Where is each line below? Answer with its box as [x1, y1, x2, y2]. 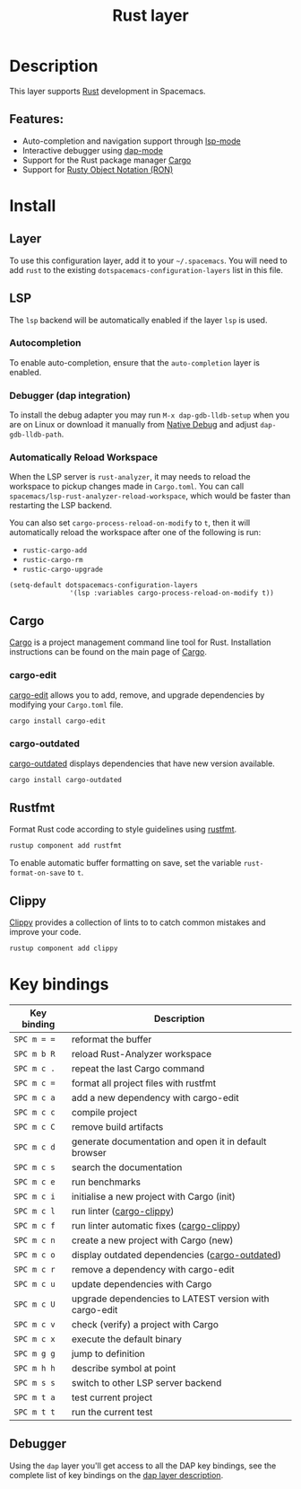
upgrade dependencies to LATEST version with [71, 1292, 270, 1305]
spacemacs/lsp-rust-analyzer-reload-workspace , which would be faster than [9, 490, 291, 501]
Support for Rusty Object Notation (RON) [21, 163, 174, 175]
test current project [71, 1391, 153, 1404]
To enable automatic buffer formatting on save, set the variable [9, 858, 242, 868]
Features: [9, 111, 64, 127]
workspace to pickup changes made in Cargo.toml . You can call [9, 481, 245, 492]
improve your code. [9, 927, 82, 938]
